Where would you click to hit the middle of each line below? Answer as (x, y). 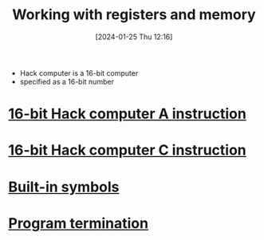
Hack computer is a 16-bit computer (79, 73)
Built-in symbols (64, 187)
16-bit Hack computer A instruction (128, 114)
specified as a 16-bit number (67, 81)
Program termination (79, 223)
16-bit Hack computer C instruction (128, 150)
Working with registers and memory (134, 15)
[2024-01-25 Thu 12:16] (134, 37)
